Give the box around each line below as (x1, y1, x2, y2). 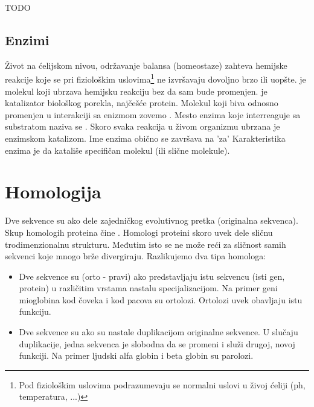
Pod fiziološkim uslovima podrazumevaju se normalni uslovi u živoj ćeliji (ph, (19, 378, 306, 391)
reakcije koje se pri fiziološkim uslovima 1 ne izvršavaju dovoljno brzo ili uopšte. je (5, 71, 306, 86)
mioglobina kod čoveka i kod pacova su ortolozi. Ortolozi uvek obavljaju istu (19, 293, 303, 306)
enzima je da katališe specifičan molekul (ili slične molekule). (5, 144, 230, 156)
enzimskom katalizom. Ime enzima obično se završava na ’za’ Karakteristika (5, 132, 286, 145)
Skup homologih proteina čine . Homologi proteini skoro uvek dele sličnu (5, 226, 273, 238)
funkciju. (19, 305, 51, 318)
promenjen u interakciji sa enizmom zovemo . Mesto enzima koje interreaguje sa (5, 108, 301, 121)
